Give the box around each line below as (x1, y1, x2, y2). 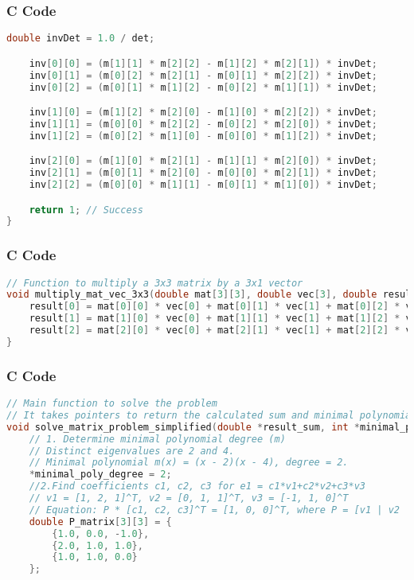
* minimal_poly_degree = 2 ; (29, 469, 172, 481)
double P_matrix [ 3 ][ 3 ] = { (29, 516, 172, 527)
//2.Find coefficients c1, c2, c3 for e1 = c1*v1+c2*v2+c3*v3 (29, 481, 366, 492)
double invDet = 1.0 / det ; (6, 33, 155, 45)
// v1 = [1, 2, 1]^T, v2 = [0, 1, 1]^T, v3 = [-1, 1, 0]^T (29, 492, 349, 504)
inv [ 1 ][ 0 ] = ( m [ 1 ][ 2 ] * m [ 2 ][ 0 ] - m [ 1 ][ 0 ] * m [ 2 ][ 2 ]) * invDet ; (29, 107, 377, 119)
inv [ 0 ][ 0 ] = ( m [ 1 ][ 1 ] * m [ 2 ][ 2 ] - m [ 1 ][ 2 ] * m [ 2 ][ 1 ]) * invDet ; (29, 57, 377, 69)
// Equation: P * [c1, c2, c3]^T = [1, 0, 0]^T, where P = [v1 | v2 (29, 504, 400, 516)
